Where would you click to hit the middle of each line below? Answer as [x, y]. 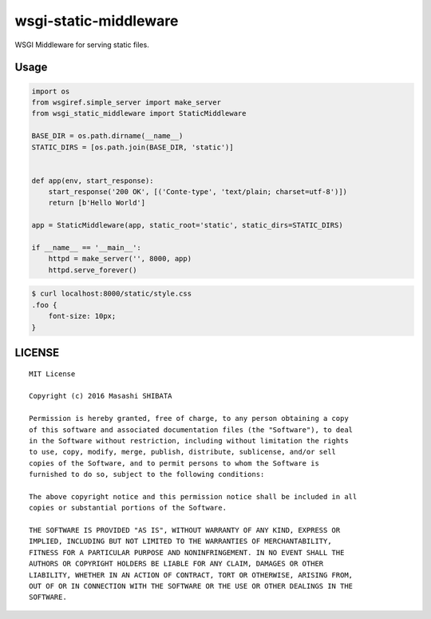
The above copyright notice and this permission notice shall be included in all [193, 496]
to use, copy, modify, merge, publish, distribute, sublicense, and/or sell [183, 452]
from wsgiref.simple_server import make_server [126, 102]
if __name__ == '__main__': [86, 248]
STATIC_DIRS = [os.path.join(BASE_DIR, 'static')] [133, 147]
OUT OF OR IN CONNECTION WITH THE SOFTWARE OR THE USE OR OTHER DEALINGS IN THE [191, 586]
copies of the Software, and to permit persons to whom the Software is [174, 463]
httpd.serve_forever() [93, 270]
